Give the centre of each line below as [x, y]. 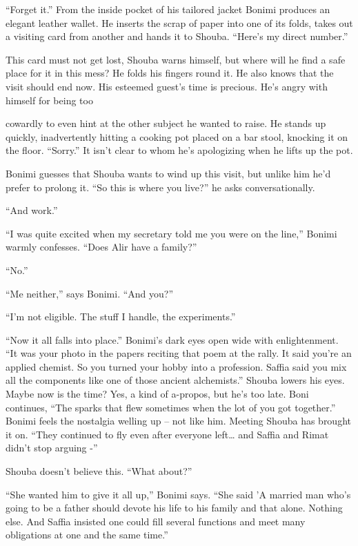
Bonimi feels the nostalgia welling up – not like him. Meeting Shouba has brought [178, 421]
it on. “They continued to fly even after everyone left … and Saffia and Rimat [167, 434]
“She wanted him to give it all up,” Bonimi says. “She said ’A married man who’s [178, 494]
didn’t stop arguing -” [52, 448]
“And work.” [32, 210]
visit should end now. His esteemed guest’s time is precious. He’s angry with [167, 86]
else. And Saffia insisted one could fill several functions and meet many [156, 521]
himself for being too [49, 100]
